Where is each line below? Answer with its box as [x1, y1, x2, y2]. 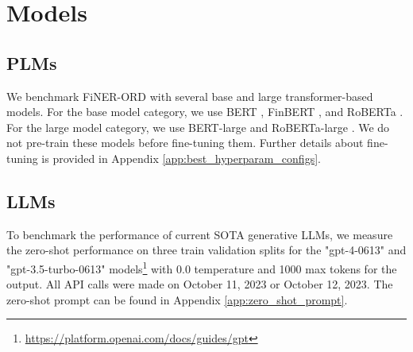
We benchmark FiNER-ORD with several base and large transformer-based [6, 87, 373, 104]
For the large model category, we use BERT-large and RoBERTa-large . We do [6, 118, 390, 135]
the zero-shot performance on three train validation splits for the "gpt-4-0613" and [6, 242, 407, 258]
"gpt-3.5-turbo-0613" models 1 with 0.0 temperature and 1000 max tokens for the [6, 257, 397, 277]
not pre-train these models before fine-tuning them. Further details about [6, 134, 364, 151]
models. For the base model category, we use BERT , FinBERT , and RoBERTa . [6, 103, 403, 120]
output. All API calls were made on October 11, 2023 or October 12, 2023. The [6, 276, 393, 292]
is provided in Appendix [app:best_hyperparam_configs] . [41, 149, 321, 166]
